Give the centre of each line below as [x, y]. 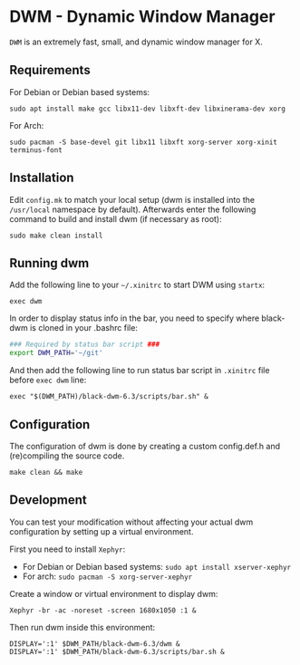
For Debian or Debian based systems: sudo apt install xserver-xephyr [157, 566]
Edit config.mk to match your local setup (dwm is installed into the [132, 199]
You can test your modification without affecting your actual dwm [131, 522]
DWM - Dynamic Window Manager [142, 17]
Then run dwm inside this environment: [82, 627]
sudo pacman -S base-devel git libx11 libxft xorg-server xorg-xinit [144, 142]
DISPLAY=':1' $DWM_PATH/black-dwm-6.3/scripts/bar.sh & [117, 651]
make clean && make [46, 472]
